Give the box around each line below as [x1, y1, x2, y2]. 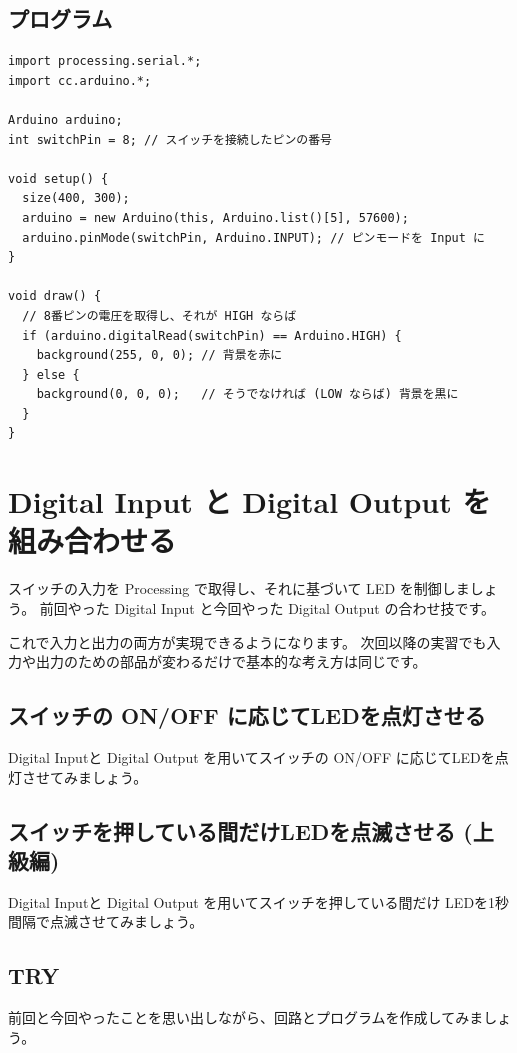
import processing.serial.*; [8, 54, 202, 69]
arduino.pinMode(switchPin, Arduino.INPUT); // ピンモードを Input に [22, 230, 485, 245]
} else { [22, 367, 80, 382]
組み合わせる [8, 520, 177, 561]
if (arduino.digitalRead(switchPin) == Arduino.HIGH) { [22, 328, 402, 343]
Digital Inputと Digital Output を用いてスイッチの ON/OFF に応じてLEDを [8, 746, 495, 767]
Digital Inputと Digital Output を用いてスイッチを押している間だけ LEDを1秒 [8, 891, 510, 912]
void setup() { [8, 171, 109, 186]
